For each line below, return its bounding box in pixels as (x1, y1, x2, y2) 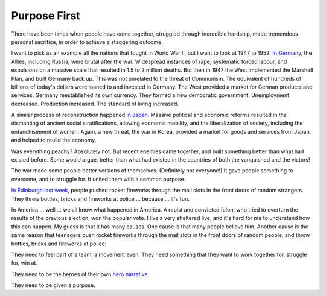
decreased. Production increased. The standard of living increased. (11, 100, 179, 107)
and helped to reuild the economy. (11, 136, 97, 144)
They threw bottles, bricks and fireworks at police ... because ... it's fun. (11, 195, 190, 202)
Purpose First (11, 9, 81, 22)
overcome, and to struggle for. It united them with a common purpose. (11, 175, 186, 183)
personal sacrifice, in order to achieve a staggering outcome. (11, 38, 163, 45)
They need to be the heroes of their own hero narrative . (11, 270, 150, 277)
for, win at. (11, 259, 38, 266)
